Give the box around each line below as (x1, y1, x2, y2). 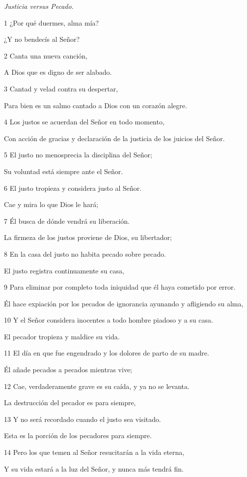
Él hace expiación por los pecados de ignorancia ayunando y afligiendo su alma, (4, 298, 244, 308)
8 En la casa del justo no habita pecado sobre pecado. (4, 248, 166, 259)
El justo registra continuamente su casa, (4, 265, 124, 275)
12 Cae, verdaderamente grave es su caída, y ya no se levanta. (4, 381, 190, 391)
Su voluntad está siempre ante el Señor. (4, 166, 123, 176)
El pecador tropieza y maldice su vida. (4, 331, 120, 341)
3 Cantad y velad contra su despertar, (4, 83, 118, 93)
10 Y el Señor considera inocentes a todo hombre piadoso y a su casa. (4, 315, 213, 325)
